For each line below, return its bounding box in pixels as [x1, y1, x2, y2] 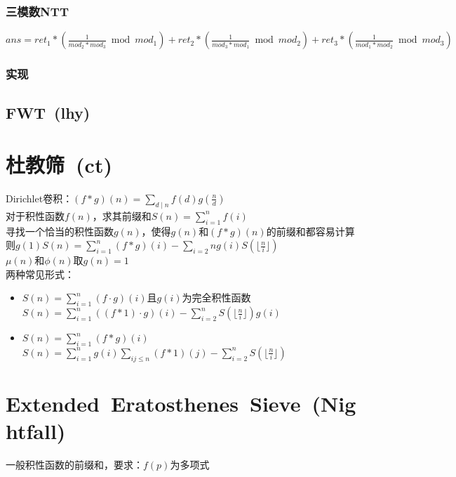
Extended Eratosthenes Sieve [6, 388, 301, 417]
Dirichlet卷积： [6, 190, 73, 205]
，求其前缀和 [92, 208, 152, 223]
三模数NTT [6, 2, 69, 20]
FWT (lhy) [6, 102, 90, 124]
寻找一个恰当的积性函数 [6, 223, 114, 238]
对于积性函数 [6, 208, 65, 223]
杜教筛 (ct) [6, 150, 112, 179]
